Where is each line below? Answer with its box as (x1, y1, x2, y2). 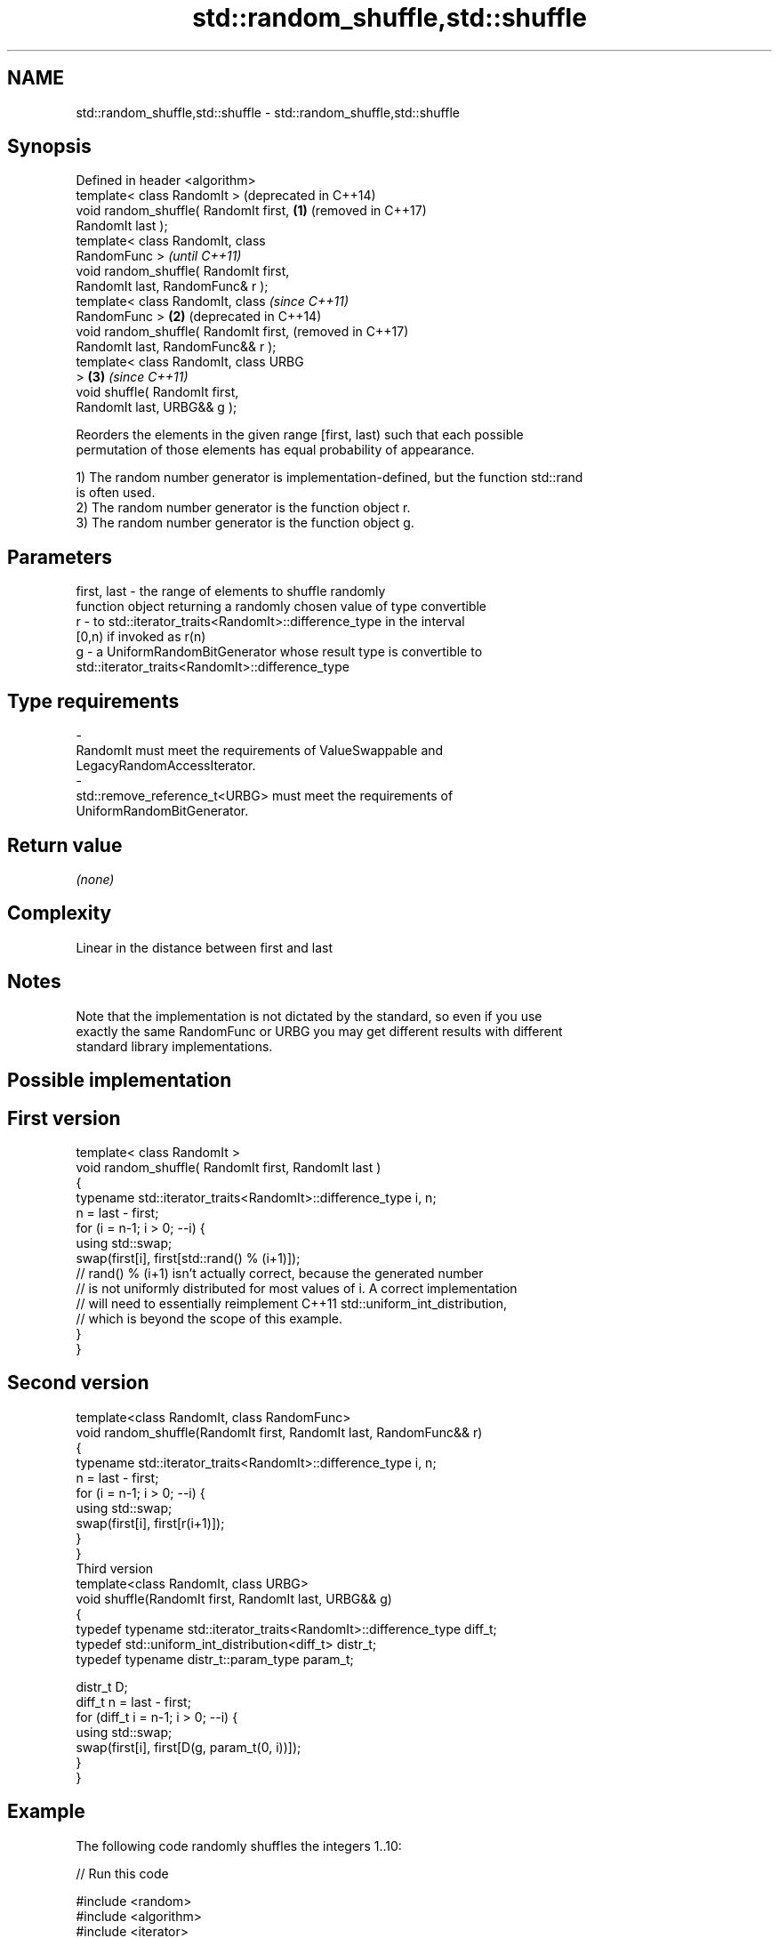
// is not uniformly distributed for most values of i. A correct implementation (76, 1280, 518, 1296)
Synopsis (7, 135, 92, 158)
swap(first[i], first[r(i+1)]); (76, 1515, 225, 1531)
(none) (76, 871, 115, 887)
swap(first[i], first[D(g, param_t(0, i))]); (76, 1739, 301, 1755)
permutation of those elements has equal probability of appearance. (76, 442, 475, 458)
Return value (7, 833, 123, 856)
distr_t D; (76, 1678, 128, 1694)
